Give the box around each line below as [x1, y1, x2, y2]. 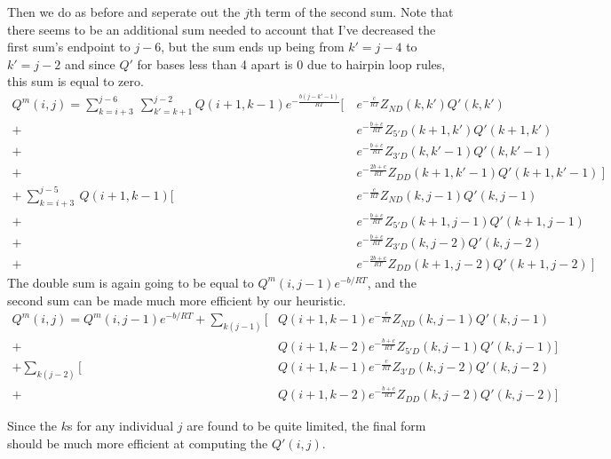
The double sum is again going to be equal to [7, 273, 254, 291]
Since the [7, 416, 57, 435]
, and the [367, 273, 417, 291]
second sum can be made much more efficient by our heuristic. [7, 290, 346, 309]
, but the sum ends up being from [161, 37, 345, 56]
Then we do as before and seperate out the [7, 3, 241, 20]
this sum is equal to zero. [7, 72, 144, 91]
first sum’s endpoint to [7, 37, 131, 56]
